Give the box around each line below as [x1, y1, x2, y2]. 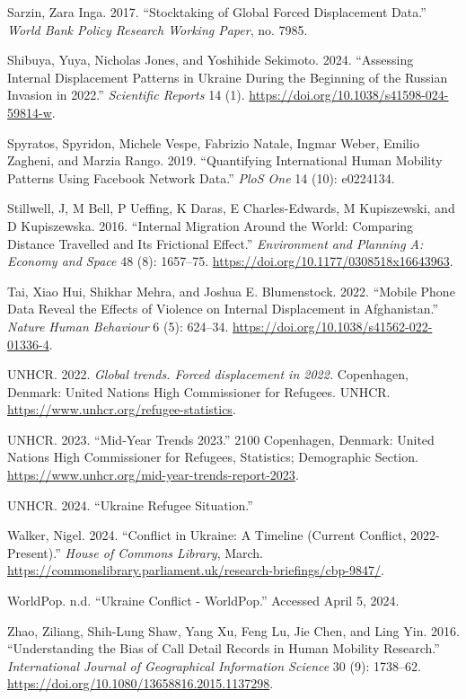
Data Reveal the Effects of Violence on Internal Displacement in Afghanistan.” [7, 299, 439, 318]
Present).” [7, 543, 61, 562]
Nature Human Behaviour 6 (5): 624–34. [7, 316, 229, 335]
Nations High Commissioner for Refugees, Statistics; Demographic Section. [7, 447, 418, 466]
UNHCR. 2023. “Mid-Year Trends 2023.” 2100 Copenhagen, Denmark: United [7, 429, 435, 448]
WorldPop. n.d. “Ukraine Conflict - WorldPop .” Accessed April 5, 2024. [7, 591, 400, 610]
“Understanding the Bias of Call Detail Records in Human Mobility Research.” [7, 639, 440, 658]
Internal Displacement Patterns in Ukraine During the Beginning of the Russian [7, 67, 448, 86]
